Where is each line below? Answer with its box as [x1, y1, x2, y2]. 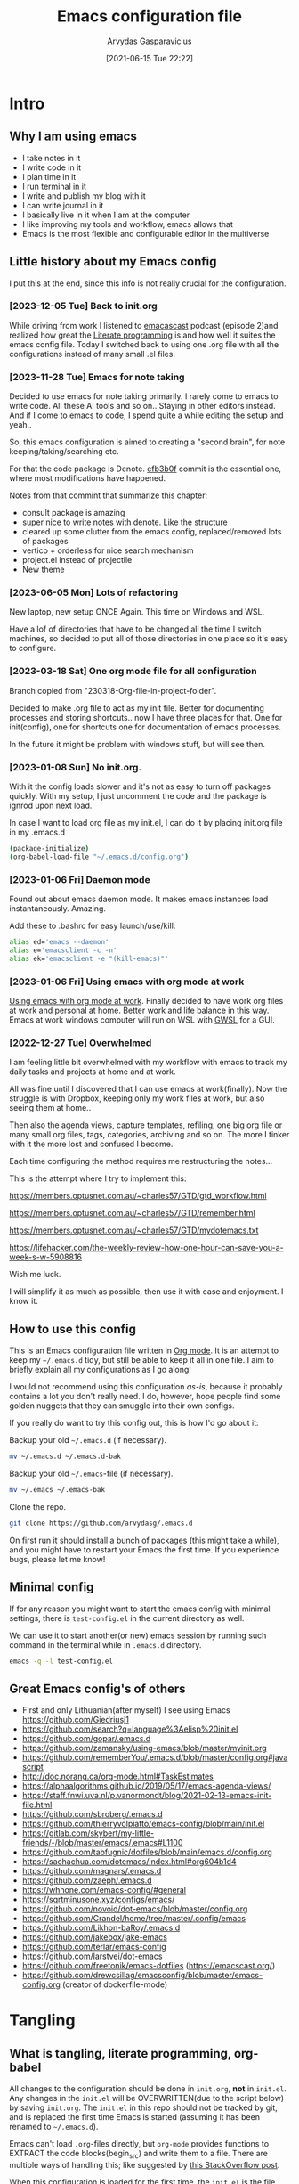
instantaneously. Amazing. [9, 903, 107, 914]
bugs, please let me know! [9, 1553, 106, 1564]
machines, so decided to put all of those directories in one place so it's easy [9, 633, 288, 644]
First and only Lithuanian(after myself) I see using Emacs [21, 1705, 231, 1715]
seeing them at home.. [9, 1103, 92, 1113]
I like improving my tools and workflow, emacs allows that [21, 218, 234, 229]
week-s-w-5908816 [9, 1251, 83, 1262]
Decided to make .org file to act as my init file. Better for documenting [9, 702, 265, 713]
